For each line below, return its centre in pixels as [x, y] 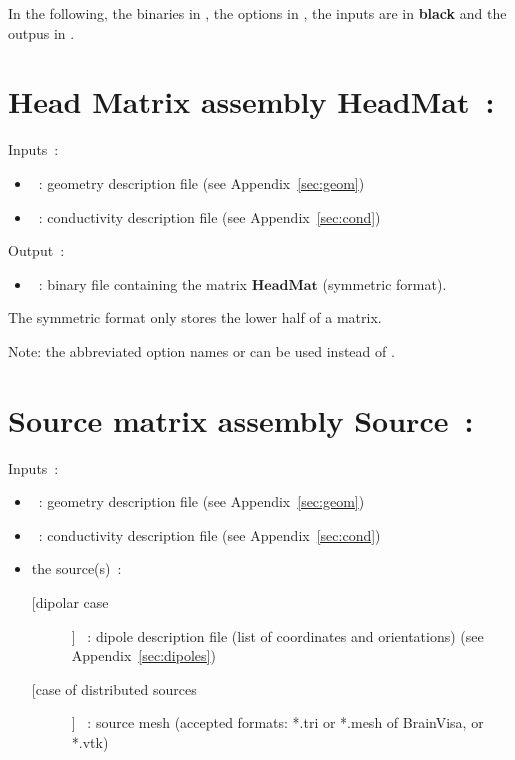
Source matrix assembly [176, 419]
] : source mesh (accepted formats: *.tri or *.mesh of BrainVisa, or [277, 722]
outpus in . [41, 32]
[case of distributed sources [114, 688]
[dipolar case [70, 601]
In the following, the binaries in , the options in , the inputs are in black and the [257, 13]
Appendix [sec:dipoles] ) [143, 655]
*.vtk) [90, 741]
